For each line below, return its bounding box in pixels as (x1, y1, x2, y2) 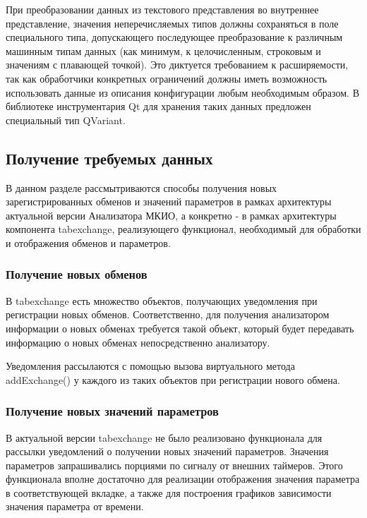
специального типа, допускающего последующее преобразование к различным (6, 30, 343, 44)
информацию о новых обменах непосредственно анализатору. (6, 335, 270, 349)
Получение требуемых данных (6, 147, 213, 169)
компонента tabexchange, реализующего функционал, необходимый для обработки (6, 222, 361, 236)
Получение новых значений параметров (6, 402, 219, 420)
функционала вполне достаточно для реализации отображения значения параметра (6, 471, 360, 486)
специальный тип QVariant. (6, 112, 126, 127)
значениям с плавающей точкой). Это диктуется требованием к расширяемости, (6, 57, 349, 72)
